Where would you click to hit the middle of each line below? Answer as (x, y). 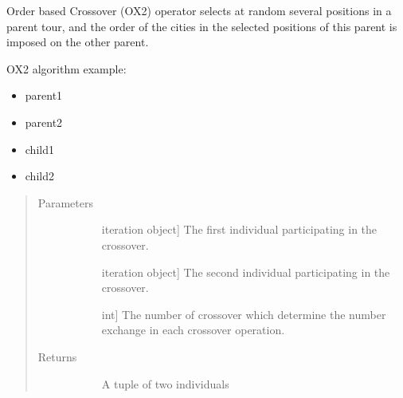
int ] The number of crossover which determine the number (244, 314)
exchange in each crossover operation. (193, 330)
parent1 (44, 95)
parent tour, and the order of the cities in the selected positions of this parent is (202, 26)
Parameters (65, 202)
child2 (39, 176)
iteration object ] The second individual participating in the (246, 272)
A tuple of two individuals (165, 383)
